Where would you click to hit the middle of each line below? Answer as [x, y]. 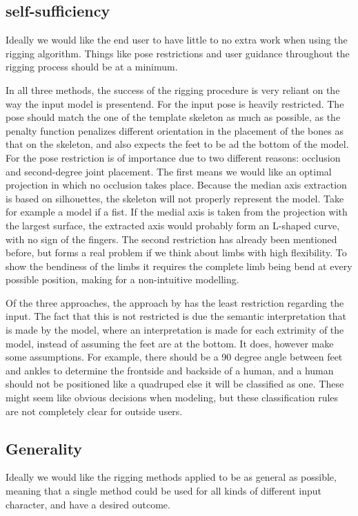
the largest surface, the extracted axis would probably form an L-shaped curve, [173, 225]
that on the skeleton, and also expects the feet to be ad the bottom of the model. [177, 144]
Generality [44, 448]
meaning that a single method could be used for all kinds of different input [164, 491]
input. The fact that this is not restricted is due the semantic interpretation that [176, 316]
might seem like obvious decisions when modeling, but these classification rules [172, 398]
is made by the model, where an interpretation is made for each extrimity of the [175, 330]
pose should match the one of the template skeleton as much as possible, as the [173, 117]
